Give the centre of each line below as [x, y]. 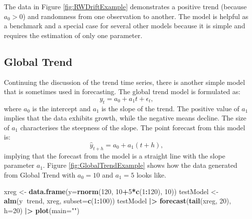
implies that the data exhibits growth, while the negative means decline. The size [125, 118]
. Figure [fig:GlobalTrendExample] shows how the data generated [140, 165]
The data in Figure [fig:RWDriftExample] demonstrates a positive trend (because [125, 6]
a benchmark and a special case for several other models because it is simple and [125, 26]
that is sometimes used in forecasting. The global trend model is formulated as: [122, 91]
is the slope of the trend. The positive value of [171, 108]
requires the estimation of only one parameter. [73, 35]
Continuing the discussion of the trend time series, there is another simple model [125, 82]
